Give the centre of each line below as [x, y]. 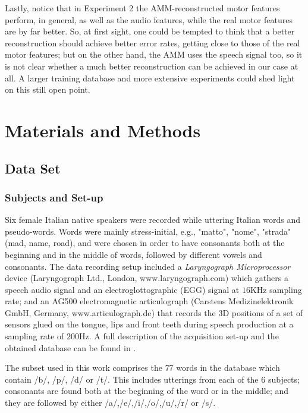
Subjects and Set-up [54, 197]
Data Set [33, 168]
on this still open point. [48, 89]
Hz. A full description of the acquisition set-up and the [179, 336]
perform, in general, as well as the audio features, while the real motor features [149, 19]
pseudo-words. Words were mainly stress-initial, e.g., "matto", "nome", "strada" [148, 231]
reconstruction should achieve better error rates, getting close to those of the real [153, 42]
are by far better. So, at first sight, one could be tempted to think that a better [150, 31]
